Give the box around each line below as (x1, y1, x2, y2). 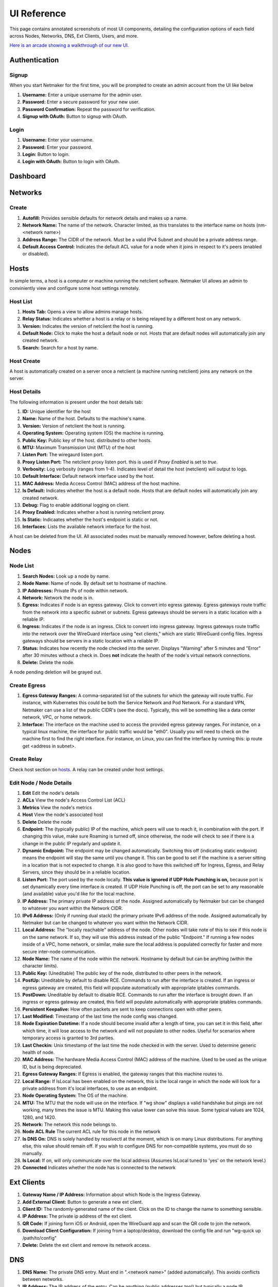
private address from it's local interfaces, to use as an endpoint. (22, 1085, 158, 1091)
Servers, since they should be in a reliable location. (22, 869, 131, 875)
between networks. (22, 1276, 64, 1282)
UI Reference (9, 8, 66, 19)
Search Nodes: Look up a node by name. (22, 573, 110, 579)
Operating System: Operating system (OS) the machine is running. (22, 430, 165, 436)
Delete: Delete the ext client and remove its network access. (22, 1242, 151, 1248)
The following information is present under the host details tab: (9, 399, 143, 405)
